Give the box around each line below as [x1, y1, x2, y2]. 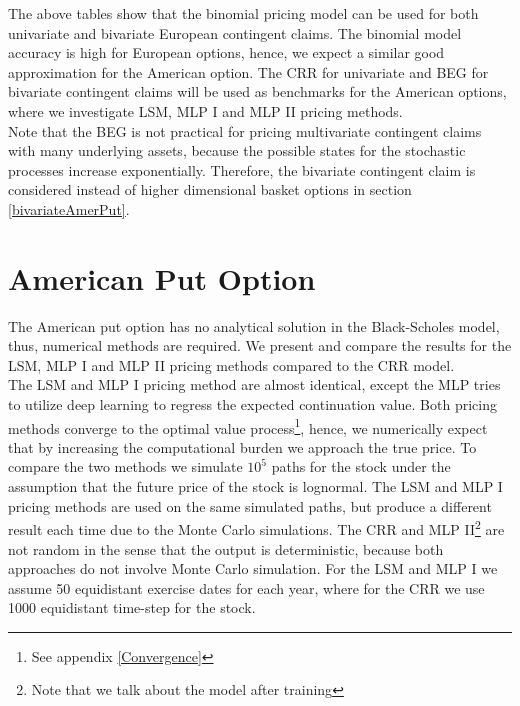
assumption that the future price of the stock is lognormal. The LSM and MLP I [8, 476, 503, 497]
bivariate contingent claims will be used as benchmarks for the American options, [8, 81, 507, 102]
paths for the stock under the [271, 456, 451, 477]
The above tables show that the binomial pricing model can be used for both [8, 3, 479, 23]
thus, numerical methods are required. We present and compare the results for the [8, 335, 512, 356]
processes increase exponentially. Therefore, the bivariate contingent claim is [8, 159, 476, 180]
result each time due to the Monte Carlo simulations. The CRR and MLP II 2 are [8, 516, 505, 539]
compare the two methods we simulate [8, 456, 243, 477]
